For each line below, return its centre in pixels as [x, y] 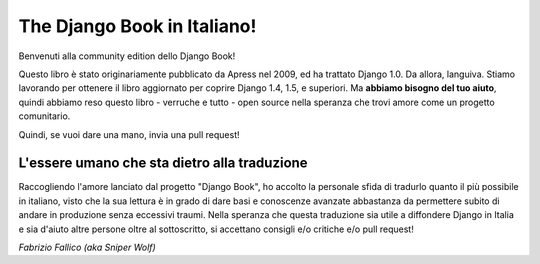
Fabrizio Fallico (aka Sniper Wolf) [87, 247]
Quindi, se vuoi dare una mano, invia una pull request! [129, 134]
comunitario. [44, 116]
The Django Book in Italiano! [137, 26]
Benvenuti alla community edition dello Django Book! [127, 56]
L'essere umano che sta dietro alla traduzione [163, 163]
